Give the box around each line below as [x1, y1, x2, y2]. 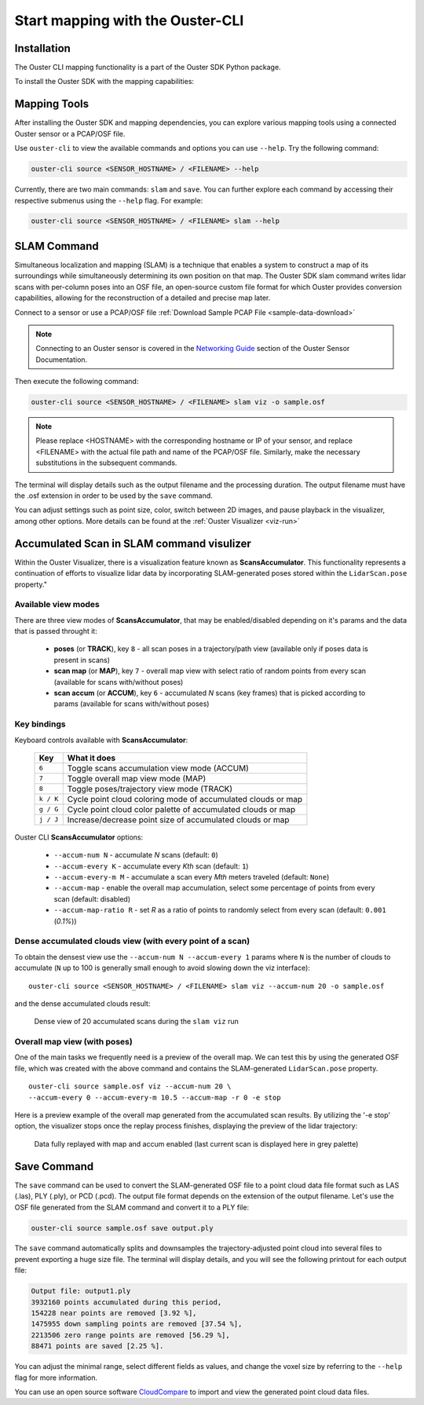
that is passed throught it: [14, 627, 97, 636]
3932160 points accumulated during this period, [31, 1297, 222, 1307]
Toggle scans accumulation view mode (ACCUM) [67, 763, 249, 774]
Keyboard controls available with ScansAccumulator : [14, 735, 188, 745]
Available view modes [14, 599, 100, 610]
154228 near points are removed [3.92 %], [31, 1308, 197, 1318]
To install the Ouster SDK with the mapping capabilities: [14, 77, 195, 86]
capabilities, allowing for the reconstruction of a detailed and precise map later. [14, 293, 271, 302]
